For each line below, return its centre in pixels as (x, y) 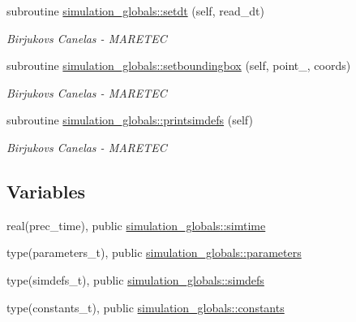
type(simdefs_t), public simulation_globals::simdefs (135, 279)
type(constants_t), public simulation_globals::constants (146, 307)
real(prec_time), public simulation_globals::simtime (136, 225)
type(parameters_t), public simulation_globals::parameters (154, 252)
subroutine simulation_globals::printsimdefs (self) (130, 120)
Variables (46, 191)
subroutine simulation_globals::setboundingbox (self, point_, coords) (179, 65)
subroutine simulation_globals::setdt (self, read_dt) (135, 11)
